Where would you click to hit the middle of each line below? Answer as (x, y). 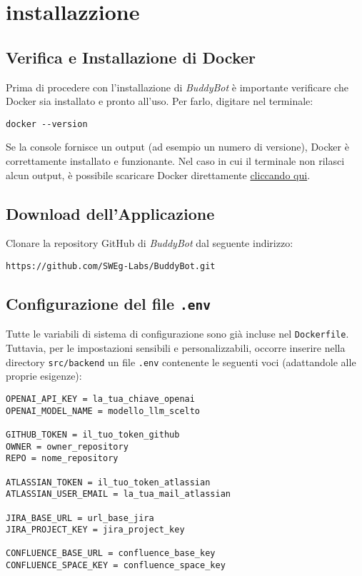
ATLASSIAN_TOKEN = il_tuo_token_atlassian (108, 482)
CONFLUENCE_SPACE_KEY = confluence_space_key (116, 566)
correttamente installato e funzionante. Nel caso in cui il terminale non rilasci (175, 161)
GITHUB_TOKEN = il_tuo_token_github (93, 434)
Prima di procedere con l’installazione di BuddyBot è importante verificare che (177, 87)
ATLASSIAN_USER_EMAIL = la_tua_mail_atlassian (118, 494)
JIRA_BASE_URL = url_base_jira (80, 518)
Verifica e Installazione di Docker (131, 57)
